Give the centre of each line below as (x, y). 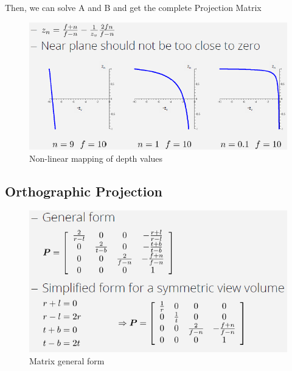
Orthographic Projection (84, 191)
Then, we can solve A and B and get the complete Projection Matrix (133, 7)
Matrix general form (67, 360)
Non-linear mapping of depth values (96, 158)
